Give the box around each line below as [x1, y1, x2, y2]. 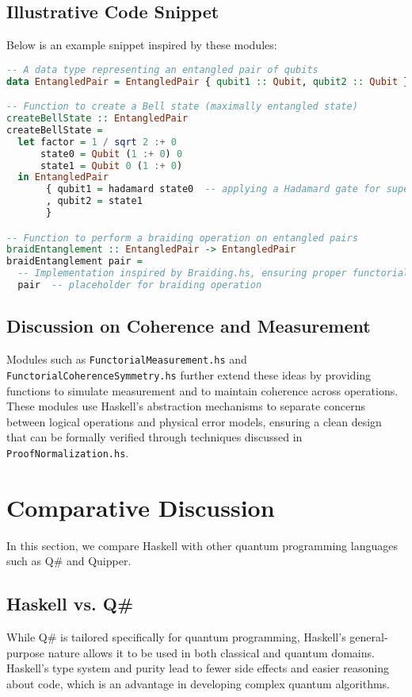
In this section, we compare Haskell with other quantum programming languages [6, 537, 398, 553]
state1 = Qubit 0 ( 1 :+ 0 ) [40, 160, 183, 171]
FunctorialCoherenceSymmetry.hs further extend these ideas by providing [6, 366, 372, 383]
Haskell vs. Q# [6, 591, 134, 616]
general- [349, 629, 388, 645]
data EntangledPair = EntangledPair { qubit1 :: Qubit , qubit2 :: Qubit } [6, 75, 410, 87]
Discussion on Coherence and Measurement [6, 314, 371, 338]
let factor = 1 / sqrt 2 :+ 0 [17, 136, 177, 148]
